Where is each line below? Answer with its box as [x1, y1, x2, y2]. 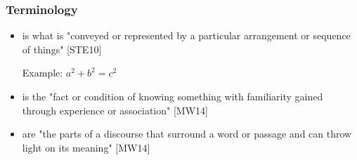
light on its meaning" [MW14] [22, 140, 150, 154]
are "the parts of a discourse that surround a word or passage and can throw [22, 126, 352, 141]
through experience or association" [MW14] [22, 102, 208, 117]
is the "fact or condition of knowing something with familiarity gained [22, 89, 323, 103]
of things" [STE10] [22, 41, 102, 56]
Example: [22, 65, 63, 80]
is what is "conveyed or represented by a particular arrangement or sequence [22, 28, 351, 43]
